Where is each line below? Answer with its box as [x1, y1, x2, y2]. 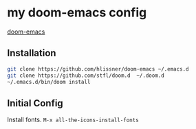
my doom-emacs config [7, 5, 147, 21]
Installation [7, 47, 56, 59]
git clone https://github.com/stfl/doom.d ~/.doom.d [7, 72, 165, 79]
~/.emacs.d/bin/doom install [7, 78, 91, 85]
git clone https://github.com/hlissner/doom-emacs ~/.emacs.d [7, 65, 189, 73]
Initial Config [7, 97, 63, 109]
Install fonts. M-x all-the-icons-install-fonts [7, 115, 139, 124]
